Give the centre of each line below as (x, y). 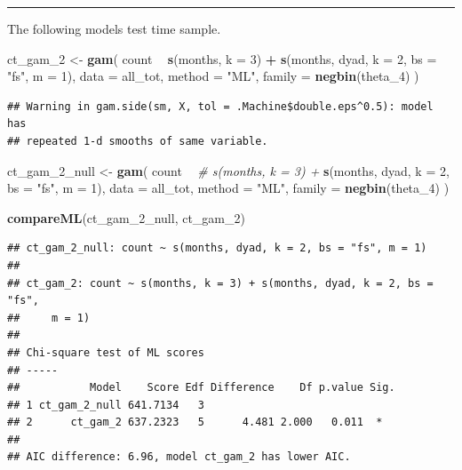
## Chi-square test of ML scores (106, 352)
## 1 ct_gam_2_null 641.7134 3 (106, 405)
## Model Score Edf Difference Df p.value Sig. (201, 388)
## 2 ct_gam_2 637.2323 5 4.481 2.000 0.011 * (195, 422)
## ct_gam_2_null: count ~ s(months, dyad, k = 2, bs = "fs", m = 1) (217, 248)
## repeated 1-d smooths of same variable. (138, 141)
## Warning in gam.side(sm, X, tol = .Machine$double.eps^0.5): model (220, 106)
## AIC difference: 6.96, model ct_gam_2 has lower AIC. (179, 457)
